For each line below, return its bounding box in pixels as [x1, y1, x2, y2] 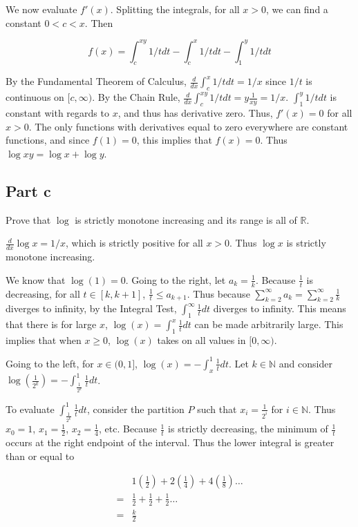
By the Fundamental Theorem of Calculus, [6, 74, 187, 88]
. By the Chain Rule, [92, 90, 180, 104]
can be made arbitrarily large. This [194, 317, 343, 332]
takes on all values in [157, 332, 246, 347]
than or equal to [6, 448, 75, 463]
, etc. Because [99, 421, 157, 436]
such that [197, 401, 237, 416]
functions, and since [6, 133, 90, 147]
